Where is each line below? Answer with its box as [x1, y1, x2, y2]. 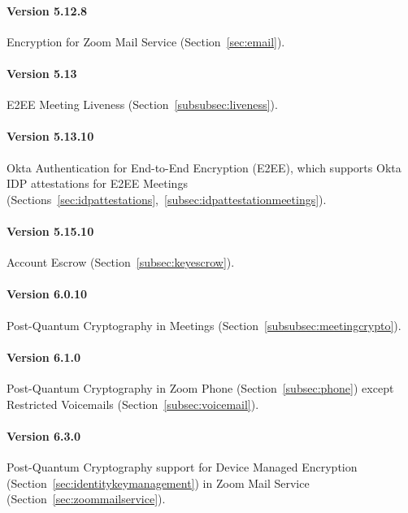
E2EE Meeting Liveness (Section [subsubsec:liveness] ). [7, 96, 278, 113]
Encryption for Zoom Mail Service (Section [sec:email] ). [7, 33, 285, 50]
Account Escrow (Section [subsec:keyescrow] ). [7, 254, 235, 271]
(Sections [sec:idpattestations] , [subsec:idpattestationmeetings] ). [7, 190, 327, 207]
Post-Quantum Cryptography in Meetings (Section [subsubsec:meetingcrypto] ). [7, 316, 401, 333]
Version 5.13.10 [7, 128, 94, 145]
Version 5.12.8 [7, 2, 88, 19]
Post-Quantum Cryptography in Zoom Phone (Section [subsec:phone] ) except [7, 379, 394, 396]
